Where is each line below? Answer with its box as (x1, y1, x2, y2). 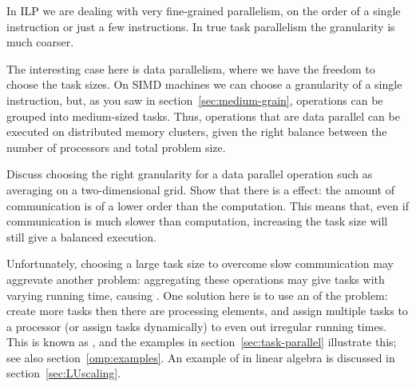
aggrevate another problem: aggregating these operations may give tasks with (6, 270, 385, 287)
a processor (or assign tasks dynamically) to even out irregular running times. (6, 317, 387, 334)
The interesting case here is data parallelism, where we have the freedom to (6, 60, 375, 77)
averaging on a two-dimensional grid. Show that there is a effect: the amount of (6, 181, 394, 197)
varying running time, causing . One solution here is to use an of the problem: (6, 286, 388, 303)
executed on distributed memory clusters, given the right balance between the (6, 123, 387, 140)
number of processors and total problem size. (6, 138, 226, 155)
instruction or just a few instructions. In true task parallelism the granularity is (6, 18, 395, 34)
